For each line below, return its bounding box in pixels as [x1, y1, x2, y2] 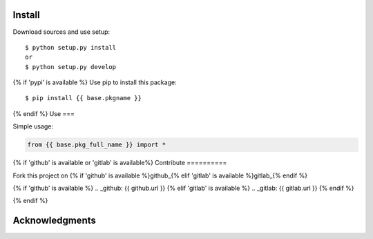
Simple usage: [12, 122, 54, 131]
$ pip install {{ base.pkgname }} [25, 94, 142, 102]
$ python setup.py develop [25, 63, 117, 70]
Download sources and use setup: [12, 28, 111, 36]
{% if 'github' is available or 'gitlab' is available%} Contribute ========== [12, 159, 227, 167]
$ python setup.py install [25, 44, 117, 51]
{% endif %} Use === [12, 109, 75, 117]
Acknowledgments [12, 215, 97, 227]
